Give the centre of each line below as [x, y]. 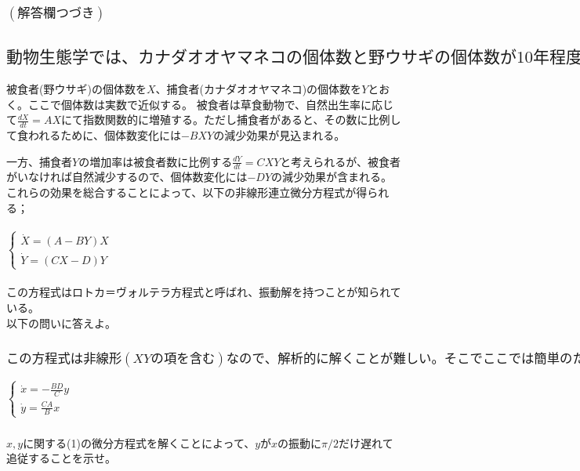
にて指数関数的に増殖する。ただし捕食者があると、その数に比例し [231, 120]
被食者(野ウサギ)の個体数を [76, 89]
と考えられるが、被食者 [341, 161]
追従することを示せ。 [61, 458]
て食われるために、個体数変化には [94, 135]
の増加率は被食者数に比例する [156, 161]
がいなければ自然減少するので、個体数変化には [127, 177]
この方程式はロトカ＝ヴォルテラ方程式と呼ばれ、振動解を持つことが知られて [204, 292]
